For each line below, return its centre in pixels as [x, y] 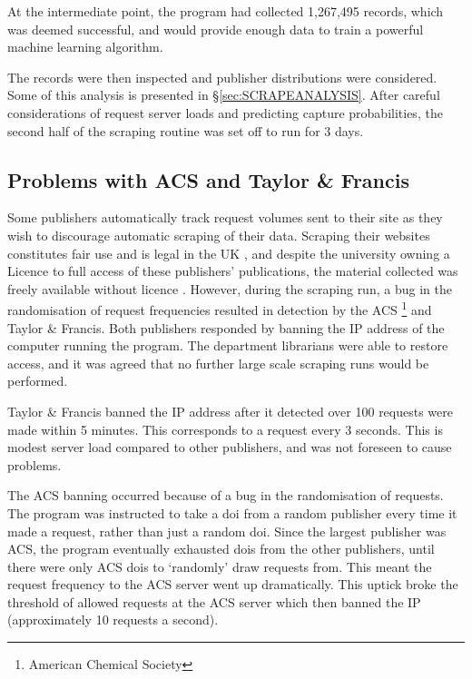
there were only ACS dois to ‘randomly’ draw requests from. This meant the [220, 566]
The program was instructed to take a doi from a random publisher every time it [232, 512]
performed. [38, 381]
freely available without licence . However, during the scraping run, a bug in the [230, 288]
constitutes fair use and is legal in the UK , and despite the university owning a [229, 253]
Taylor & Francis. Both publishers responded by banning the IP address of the [226, 327]
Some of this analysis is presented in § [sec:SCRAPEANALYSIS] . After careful [224, 95]
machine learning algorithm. [85, 47]
